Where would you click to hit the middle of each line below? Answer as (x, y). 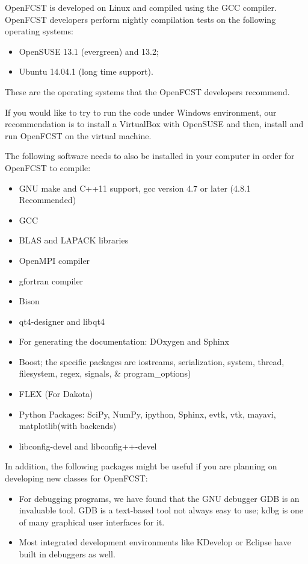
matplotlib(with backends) (68, 426)
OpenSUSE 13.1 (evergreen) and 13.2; (89, 51)
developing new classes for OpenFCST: (76, 478)
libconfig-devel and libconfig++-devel (88, 446)
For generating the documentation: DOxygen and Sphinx (124, 341)
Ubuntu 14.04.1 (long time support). (86, 71)
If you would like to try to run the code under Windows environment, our (141, 112)
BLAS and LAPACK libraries (74, 240)
